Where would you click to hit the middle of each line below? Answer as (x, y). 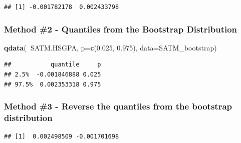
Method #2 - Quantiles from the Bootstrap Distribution (121, 29)
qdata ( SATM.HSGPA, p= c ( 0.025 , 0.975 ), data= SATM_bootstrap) (110, 47)
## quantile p (53, 65)
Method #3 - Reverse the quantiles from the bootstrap (118, 106)
